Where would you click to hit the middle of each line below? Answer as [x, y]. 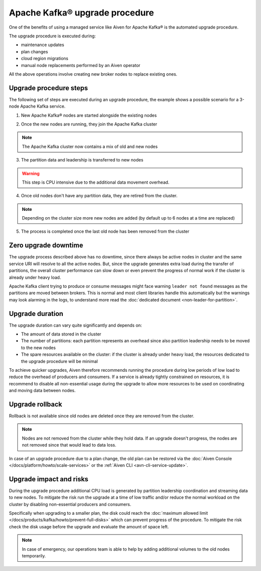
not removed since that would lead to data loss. [69, 445]
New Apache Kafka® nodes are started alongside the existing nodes [89, 115]
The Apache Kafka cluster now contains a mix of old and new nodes [90, 146]
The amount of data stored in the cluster [61, 334]
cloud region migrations [45, 59]
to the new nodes [38, 348]
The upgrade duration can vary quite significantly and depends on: [75, 325]
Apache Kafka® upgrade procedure [81, 13]
